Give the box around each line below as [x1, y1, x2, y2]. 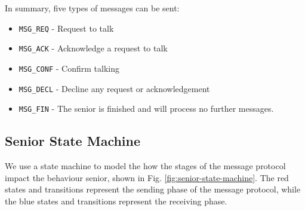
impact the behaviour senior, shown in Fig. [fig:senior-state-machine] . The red [5, 171, 289, 184]
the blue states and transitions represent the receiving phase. [5, 194, 227, 207]
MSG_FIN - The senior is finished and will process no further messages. [19, 102, 274, 115]
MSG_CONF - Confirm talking [19, 62, 119, 74]
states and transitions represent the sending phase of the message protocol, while [5, 183, 301, 195]
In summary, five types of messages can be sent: [5, 2, 180, 14]
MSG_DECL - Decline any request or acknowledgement [19, 82, 210, 94]
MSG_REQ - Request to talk [19, 22, 114, 34]
